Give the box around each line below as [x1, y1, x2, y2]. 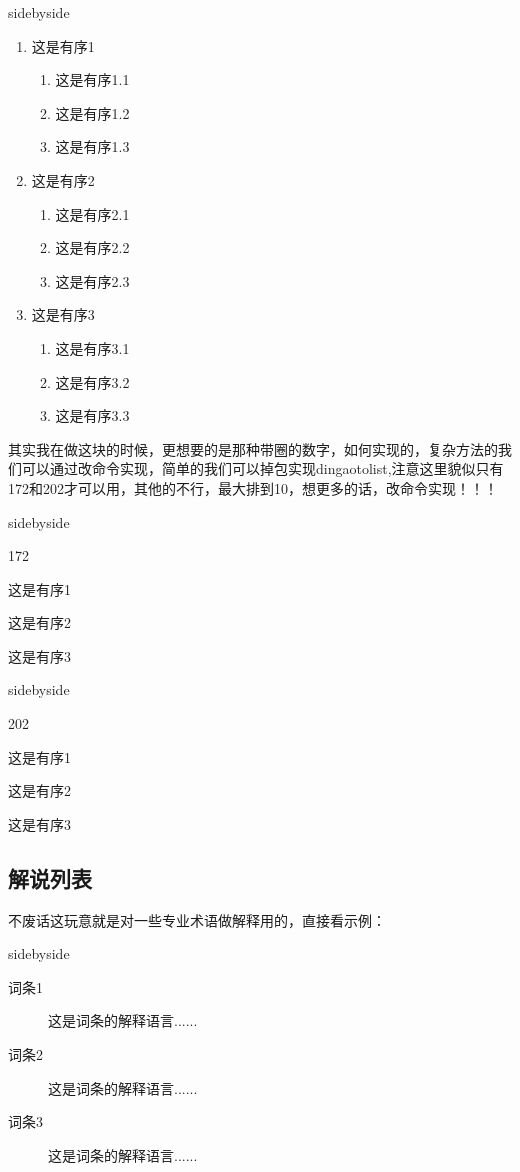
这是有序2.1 [55, 203, 130, 224]
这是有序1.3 [55, 136, 130, 157]
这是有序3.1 [55, 337, 130, 358]
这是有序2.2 [55, 237, 130, 258]
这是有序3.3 [55, 405, 130, 426]
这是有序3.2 [55, 371, 130, 392]
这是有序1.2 [55, 102, 130, 123]
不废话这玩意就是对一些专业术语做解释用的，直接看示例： [8, 909, 386, 930]
